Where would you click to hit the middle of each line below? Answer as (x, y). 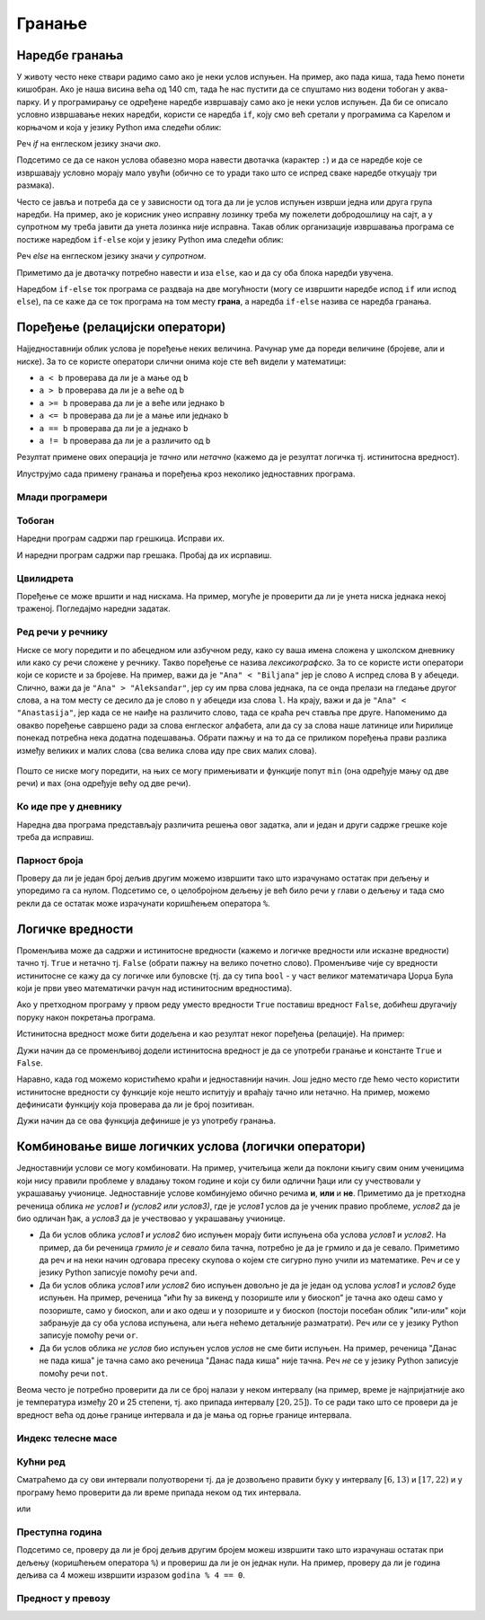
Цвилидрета (45, 578)
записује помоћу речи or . (88, 1335)
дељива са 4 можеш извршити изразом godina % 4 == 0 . (131, 1575)
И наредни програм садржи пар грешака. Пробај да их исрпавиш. (144, 555)
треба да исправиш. (55, 837)
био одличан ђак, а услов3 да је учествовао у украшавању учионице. (151, 1218)
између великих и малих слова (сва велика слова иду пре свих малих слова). (167, 750)
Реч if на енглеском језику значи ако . (89, 144)
